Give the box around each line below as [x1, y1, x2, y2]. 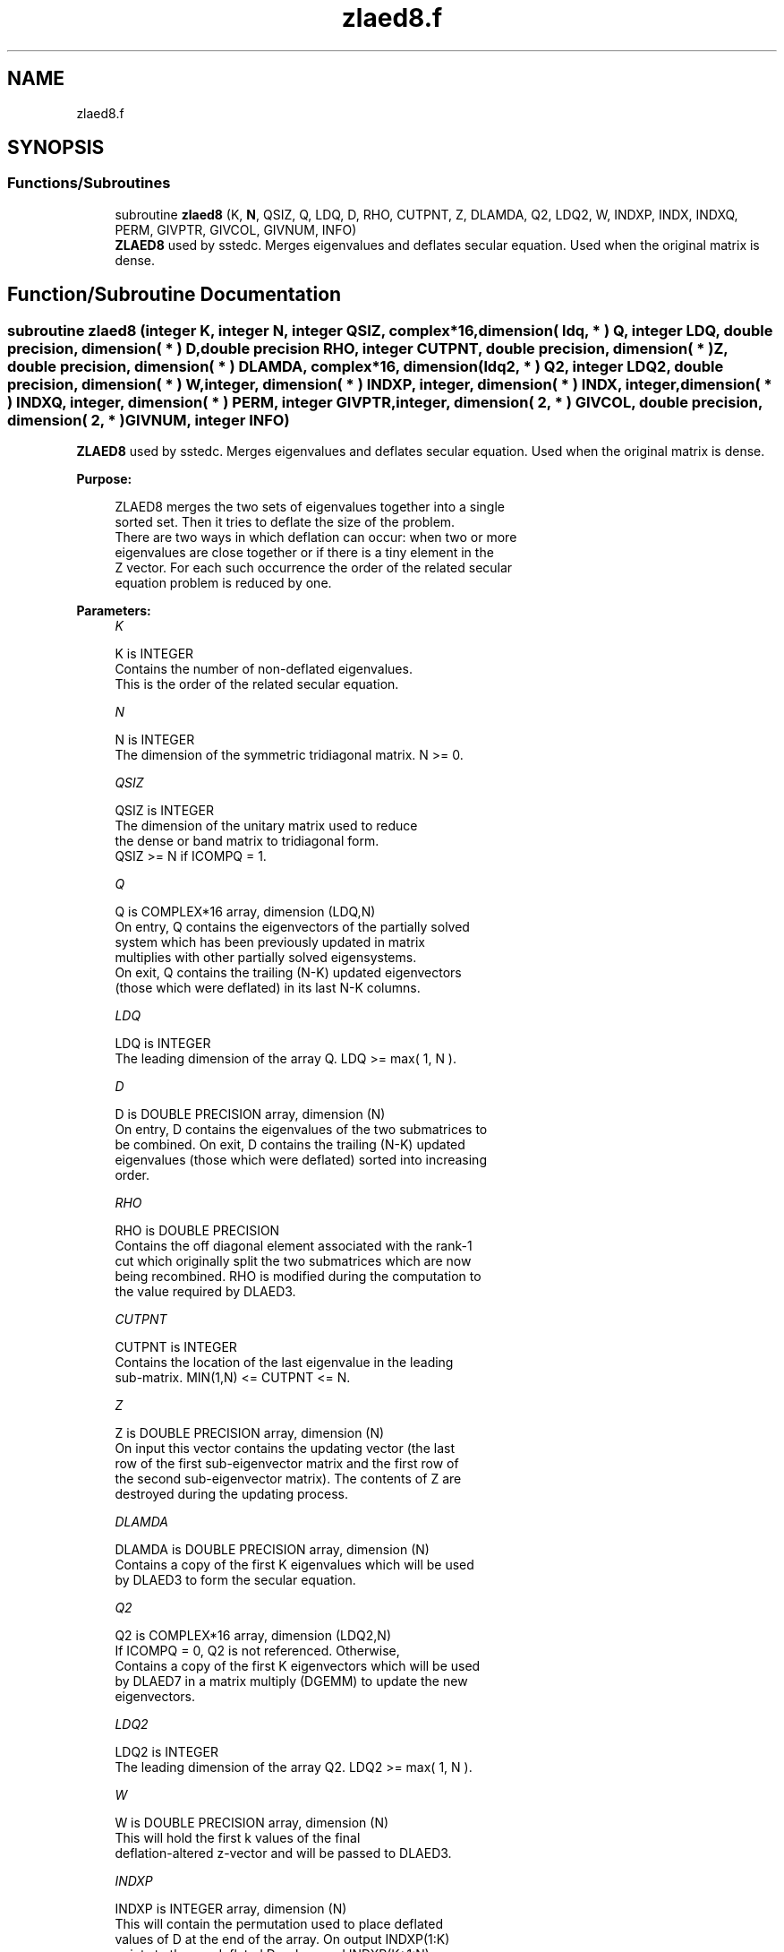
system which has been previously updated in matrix [115, 934, 425, 950]
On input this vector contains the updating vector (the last [115, 1440, 455, 1457]
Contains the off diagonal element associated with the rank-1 [115, 1238, 473, 1254]
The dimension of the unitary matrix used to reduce [115, 818, 418, 834]
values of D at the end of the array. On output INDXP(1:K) [115, 1931, 450, 1948]
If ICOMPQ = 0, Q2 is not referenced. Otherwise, [115, 1643, 400, 1659]
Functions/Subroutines [7, 174, 171, 193]
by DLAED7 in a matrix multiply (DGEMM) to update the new [115, 1673, 468, 1690]
